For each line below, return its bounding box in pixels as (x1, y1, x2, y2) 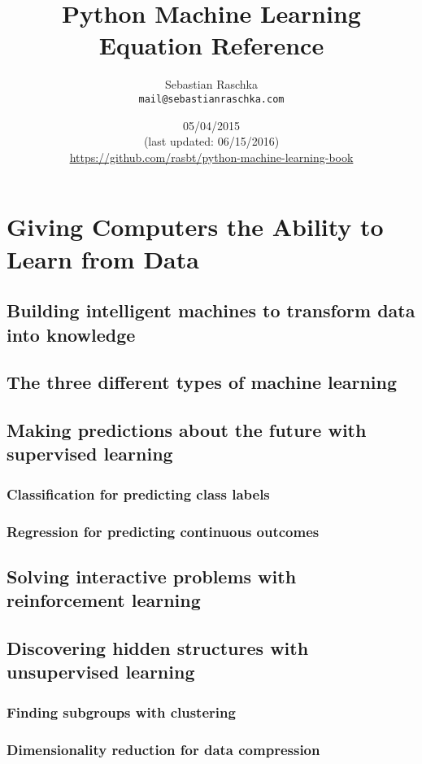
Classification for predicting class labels (7, 483, 270, 504)
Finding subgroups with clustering (7, 701, 236, 722)
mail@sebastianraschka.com (138, 93, 285, 105)
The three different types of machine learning (7, 369, 398, 395)
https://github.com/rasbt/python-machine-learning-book (69, 148, 354, 165)
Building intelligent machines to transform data (7, 298, 415, 323)
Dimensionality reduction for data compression (7, 739, 320, 759)
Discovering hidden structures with (7, 635, 309, 661)
